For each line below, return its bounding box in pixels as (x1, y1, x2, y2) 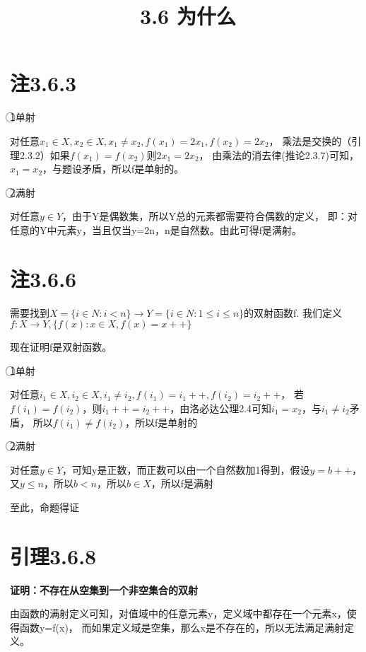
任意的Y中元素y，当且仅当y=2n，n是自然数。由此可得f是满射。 (10, 222, 302, 237)
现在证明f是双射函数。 (10, 339, 112, 354)
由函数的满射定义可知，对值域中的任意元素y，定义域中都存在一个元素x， (10, 606, 347, 621)
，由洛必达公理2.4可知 (170, 400, 272, 415)
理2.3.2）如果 (10, 147, 70, 162)
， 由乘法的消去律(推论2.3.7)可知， (199, 147, 359, 162)
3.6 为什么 (140, 1, 236, 30)
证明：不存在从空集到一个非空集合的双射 (10, 582, 198, 597)
